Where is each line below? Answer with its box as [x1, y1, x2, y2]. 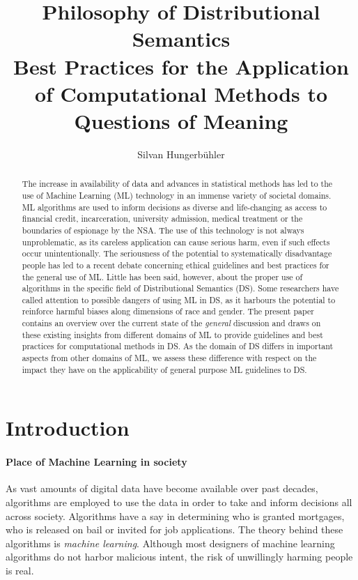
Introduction [6, 413, 130, 442]
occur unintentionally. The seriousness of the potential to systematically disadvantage [22, 247, 332, 259]
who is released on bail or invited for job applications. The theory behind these [6, 522, 343, 537]
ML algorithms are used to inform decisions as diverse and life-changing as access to [22, 201, 327, 213]
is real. [6, 563, 34, 577]
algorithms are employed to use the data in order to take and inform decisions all [6, 495, 352, 509]
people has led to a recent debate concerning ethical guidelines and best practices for [22, 259, 329, 270]
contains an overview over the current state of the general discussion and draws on [22, 317, 321, 329]
